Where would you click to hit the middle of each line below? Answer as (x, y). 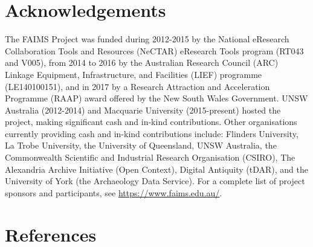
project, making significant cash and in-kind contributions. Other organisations (151, 122)
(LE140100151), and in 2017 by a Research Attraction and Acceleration (137, 86)
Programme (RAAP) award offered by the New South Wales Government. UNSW (156, 98)
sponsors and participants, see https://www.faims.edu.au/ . (114, 192)
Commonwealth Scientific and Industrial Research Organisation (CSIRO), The (150, 157)
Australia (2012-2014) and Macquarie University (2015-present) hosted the (143, 110)
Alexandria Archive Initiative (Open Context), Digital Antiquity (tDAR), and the (156, 169)
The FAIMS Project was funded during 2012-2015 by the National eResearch (147, 39)
